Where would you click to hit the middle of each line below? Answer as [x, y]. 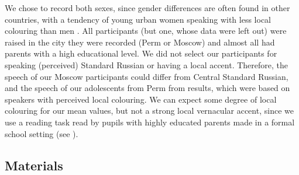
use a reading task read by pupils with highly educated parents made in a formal [150, 122]
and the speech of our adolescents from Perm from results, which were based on [147, 88]
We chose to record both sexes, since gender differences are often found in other [147, 8]
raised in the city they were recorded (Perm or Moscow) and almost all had [140, 42]
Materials [34, 165]
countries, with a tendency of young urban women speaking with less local [138, 19]
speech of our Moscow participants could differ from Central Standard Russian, [147, 76]
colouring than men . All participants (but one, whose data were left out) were [146, 31]
